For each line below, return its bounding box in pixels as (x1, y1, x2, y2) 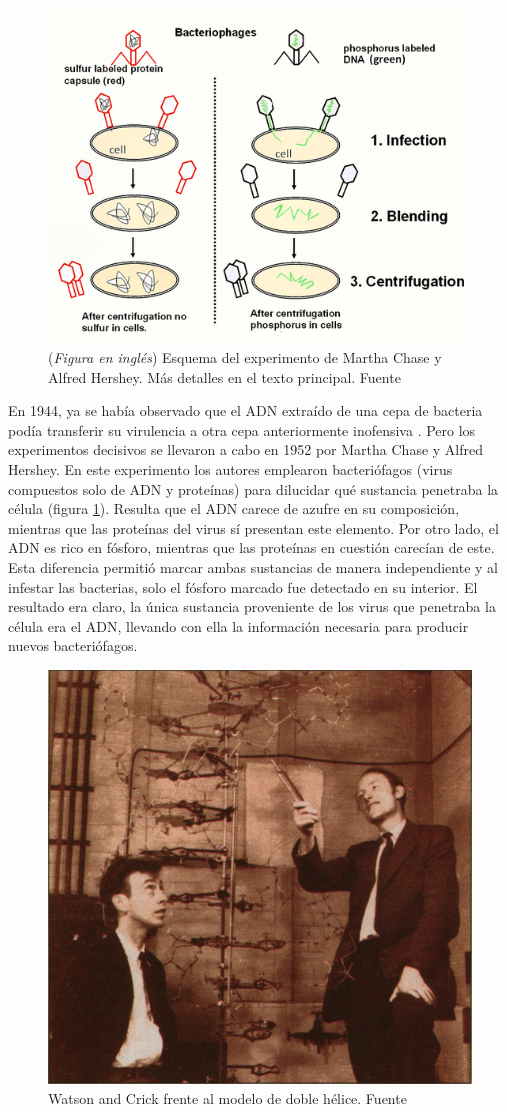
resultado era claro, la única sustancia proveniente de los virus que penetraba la (8, 596, 496, 617)
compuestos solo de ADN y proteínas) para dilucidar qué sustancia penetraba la (8, 478, 499, 499)
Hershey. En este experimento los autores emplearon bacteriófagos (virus (8, 458, 453, 479)
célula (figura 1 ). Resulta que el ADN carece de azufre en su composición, (8, 498, 460, 519)
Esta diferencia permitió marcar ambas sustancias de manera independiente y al (8, 556, 498, 577)
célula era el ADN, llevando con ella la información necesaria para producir (8, 615, 469, 636)
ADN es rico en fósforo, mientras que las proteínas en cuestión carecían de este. (8, 537, 495, 558)
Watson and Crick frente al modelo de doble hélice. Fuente (48, 1087, 407, 1108)
